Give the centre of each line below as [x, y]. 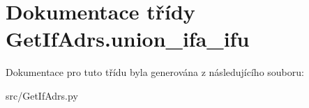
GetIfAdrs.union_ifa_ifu [128, 39]
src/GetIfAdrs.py [42, 95]
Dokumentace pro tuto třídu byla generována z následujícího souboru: [155, 72]
